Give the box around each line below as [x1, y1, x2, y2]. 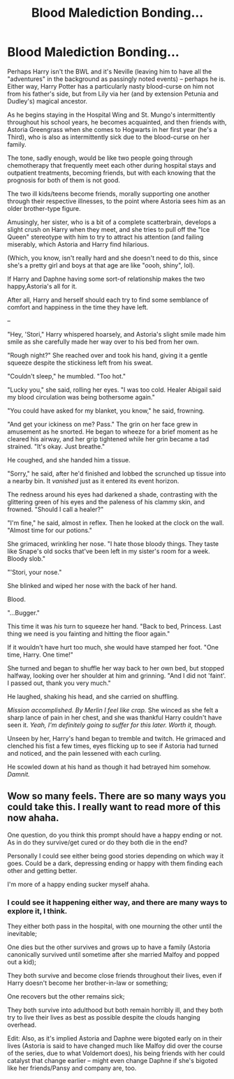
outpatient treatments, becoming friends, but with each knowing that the [7, 168, 216, 177]
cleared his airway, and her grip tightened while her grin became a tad [7, 434, 210, 443]
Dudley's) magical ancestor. [7, 96, 88, 105]
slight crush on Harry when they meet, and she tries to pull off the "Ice [7, 225, 210, 233]
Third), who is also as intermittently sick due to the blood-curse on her [7, 133, 210, 141]
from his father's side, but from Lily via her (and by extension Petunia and [7, 89, 219, 98]
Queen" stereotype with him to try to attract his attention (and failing [7, 233, 204, 241]
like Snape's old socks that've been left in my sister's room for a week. [7, 547, 211, 555]
